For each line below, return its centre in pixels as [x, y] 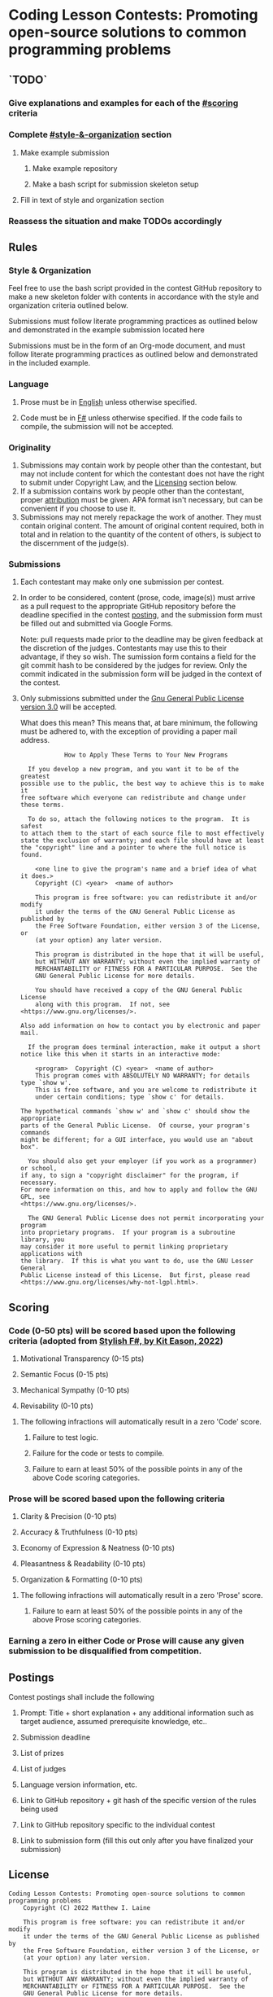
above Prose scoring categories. [87, 1620]
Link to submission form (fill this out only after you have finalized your [136, 1841]
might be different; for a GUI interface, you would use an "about [136, 1140]
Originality [30, 447]
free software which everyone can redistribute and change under [133, 798]
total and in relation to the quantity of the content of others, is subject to [141, 534]
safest [31, 827]
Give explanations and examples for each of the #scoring [123, 103]
